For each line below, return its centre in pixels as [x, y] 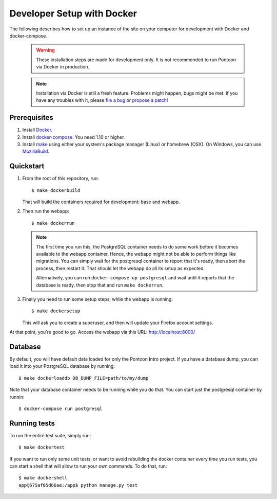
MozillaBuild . [36, 151]
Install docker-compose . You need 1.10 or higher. [74, 137]
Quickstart [27, 166]
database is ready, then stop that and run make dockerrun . [100, 285]
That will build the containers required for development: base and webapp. [101, 202]
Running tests [32, 423]
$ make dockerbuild [56, 190]
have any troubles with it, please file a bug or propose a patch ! [102, 100]
